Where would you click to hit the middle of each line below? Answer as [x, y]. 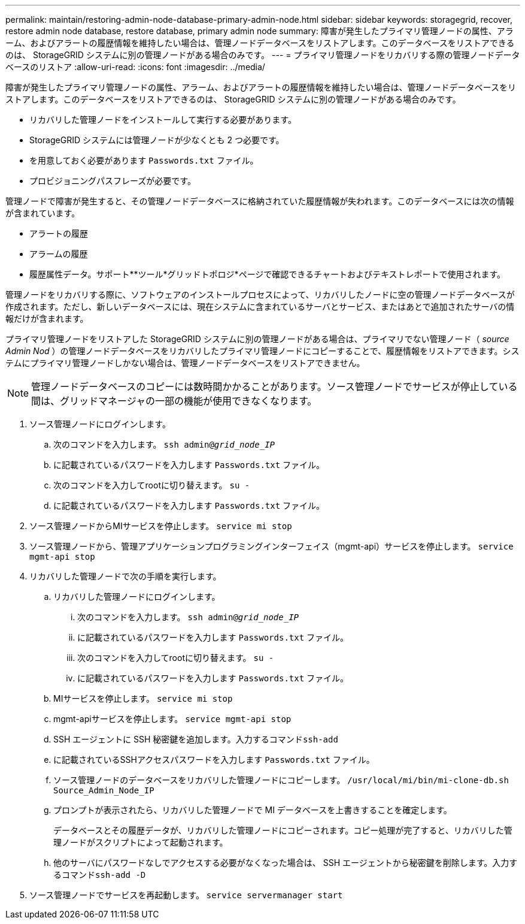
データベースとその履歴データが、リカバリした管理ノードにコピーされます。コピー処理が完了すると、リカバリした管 [283, 830]
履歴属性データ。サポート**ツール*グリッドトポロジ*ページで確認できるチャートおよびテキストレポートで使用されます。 [268, 274]
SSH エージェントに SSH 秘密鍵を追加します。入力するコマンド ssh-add [196, 739]
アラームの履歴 [59, 254]
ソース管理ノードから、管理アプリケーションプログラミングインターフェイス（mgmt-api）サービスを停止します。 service [271, 546]
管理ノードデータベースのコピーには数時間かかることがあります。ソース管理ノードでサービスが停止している [274, 386]
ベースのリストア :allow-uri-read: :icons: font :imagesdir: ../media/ [135, 67]
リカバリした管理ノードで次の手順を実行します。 [125, 576]
